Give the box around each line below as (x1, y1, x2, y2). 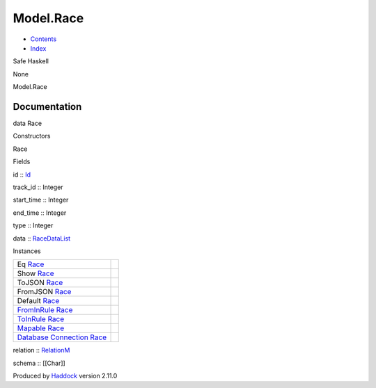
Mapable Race (17, 323, 65, 333)
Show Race (17, 268, 55, 278)
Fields (13, 157, 31, 166)
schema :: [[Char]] (13, 359, 65, 367)
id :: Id (13, 170, 31, 179)
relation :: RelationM (13, 346, 70, 355)
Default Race (17, 296, 60, 306)
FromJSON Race (17, 287, 72, 297)
